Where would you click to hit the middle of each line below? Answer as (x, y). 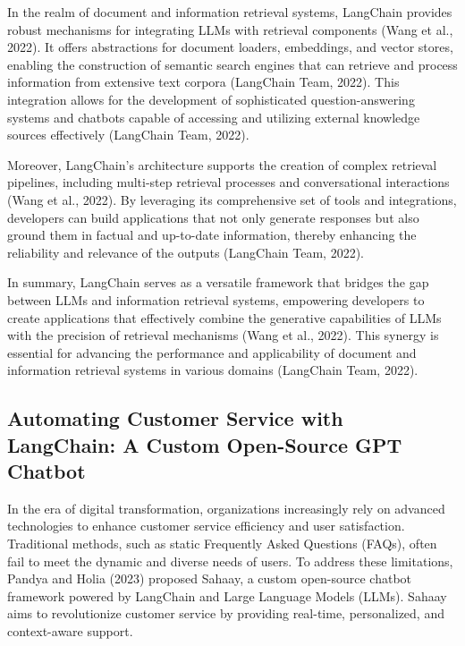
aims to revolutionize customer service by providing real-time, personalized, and (226, 613)
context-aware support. (70, 631)
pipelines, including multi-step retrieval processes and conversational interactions (228, 182)
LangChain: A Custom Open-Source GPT (205, 444)
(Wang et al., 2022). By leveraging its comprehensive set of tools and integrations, (232, 199)
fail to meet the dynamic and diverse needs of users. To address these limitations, (230, 561)
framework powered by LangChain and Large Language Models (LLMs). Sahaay (227, 595)
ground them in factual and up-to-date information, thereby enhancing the (212, 235)
